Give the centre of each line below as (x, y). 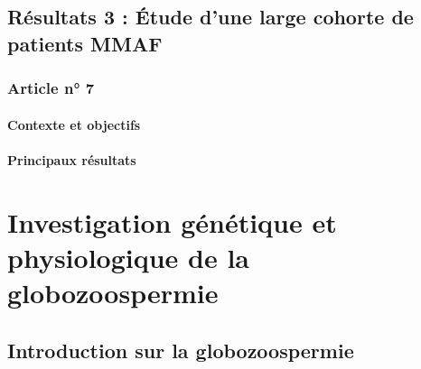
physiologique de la (129, 257)
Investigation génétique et (172, 221)
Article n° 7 (51, 88)
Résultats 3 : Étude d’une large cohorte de (210, 17)
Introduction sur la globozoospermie (181, 350)
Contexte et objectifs (74, 124)
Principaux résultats (72, 159)
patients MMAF (85, 43)
